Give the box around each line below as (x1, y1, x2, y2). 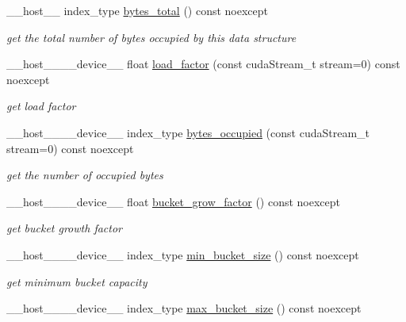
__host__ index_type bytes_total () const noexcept (6, 2, 269, 18)
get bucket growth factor (6, 220, 122, 236)
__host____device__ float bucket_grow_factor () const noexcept (6, 193, 341, 209)
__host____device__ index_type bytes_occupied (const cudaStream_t (6, 124, 370, 140)
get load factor (6, 98, 76, 114)
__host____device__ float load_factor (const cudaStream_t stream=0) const (6, 56, 400, 72)
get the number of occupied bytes (6, 167, 163, 183)
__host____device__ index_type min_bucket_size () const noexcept (6, 246, 359, 263)
